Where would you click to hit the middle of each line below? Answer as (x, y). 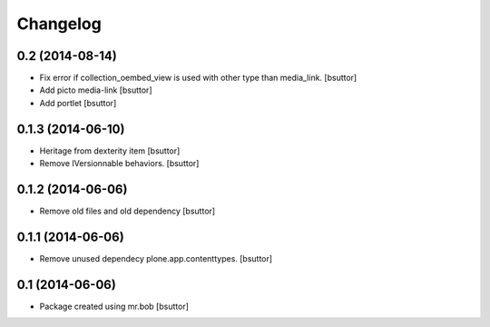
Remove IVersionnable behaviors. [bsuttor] (119, 163)
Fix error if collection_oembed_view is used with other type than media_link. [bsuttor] (198, 78)
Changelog (59, 24)
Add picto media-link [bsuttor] (96, 90)
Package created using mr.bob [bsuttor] (114, 306)
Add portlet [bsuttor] (78, 103)
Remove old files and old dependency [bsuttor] (127, 211)
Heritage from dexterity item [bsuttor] (110, 151)
